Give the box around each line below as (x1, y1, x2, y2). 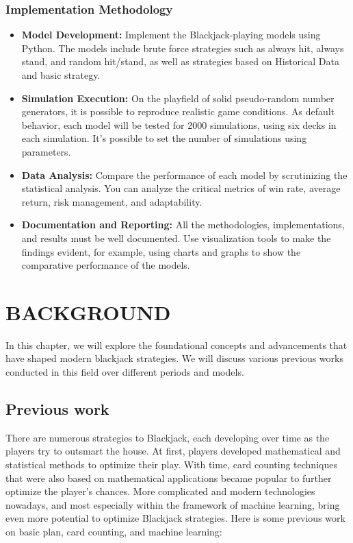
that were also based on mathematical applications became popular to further (5, 470, 332, 485)
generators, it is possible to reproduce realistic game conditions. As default (21, 104, 335, 119)
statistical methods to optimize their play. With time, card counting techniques (5, 457, 337, 472)
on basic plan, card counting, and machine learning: (5, 524, 222, 538)
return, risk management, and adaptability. (21, 194, 202, 208)
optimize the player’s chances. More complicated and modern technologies (5, 484, 315, 498)
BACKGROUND (5, 298, 171, 326)
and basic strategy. (21, 68, 101, 82)
